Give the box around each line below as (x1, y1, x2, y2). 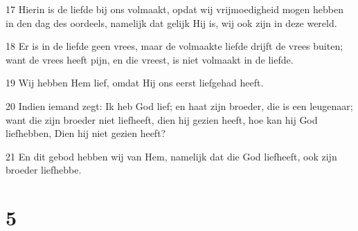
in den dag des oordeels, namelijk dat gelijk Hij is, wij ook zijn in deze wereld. (6, 15, 337, 30)
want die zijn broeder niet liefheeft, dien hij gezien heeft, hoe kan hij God (6, 112, 318, 127)
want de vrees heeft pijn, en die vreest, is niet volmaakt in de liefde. (6, 52, 294, 66)
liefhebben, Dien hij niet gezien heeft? (6, 126, 166, 140)
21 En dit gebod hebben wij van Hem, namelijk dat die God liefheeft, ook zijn (6, 149, 337, 163)
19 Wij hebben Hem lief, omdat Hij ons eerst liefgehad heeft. (6, 75, 264, 90)
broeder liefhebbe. (6, 163, 82, 177)
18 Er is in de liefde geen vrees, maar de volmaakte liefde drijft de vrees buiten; (6, 39, 343, 53)
